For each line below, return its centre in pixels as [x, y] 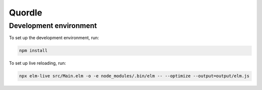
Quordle [25, 13]
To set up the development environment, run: [54, 38]
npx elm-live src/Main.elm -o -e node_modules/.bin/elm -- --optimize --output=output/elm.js [134, 76]
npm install [33, 51]
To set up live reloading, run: [38, 63]
